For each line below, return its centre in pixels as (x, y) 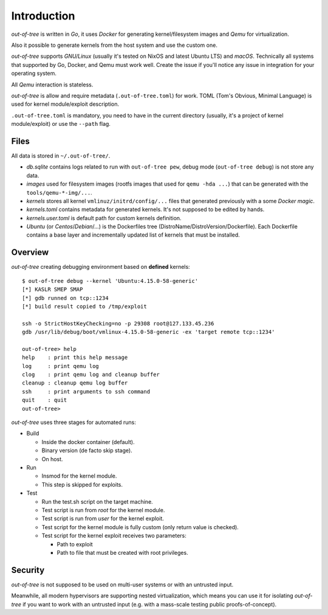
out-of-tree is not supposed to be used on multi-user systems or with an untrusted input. (122, 585)
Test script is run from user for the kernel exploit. (103, 519)
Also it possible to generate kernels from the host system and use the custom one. (114, 45)
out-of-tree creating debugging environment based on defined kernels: (101, 267)
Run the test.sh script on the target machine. (97, 501)
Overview (30, 252)
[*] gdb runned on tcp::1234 (65, 298)
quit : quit (45, 400)
